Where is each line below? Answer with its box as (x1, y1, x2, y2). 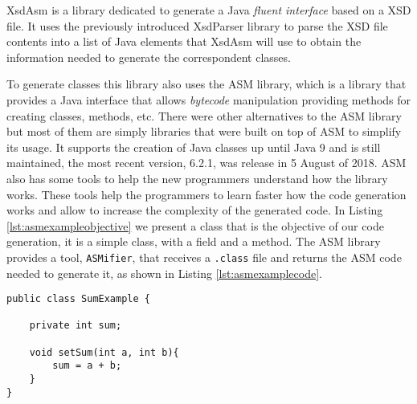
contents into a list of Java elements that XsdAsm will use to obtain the (6, 33, 362, 50)
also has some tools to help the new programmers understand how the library (6, 169, 388, 186)
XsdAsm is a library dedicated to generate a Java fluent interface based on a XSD (6, 2, 411, 18)
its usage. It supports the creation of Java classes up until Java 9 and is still (6, 138, 381, 155)
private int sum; (29, 320, 122, 332)
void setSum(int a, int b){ (29, 346, 179, 358)
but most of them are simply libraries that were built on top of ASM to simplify (6, 123, 402, 140)
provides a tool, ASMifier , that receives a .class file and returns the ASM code (6, 248, 402, 265)
